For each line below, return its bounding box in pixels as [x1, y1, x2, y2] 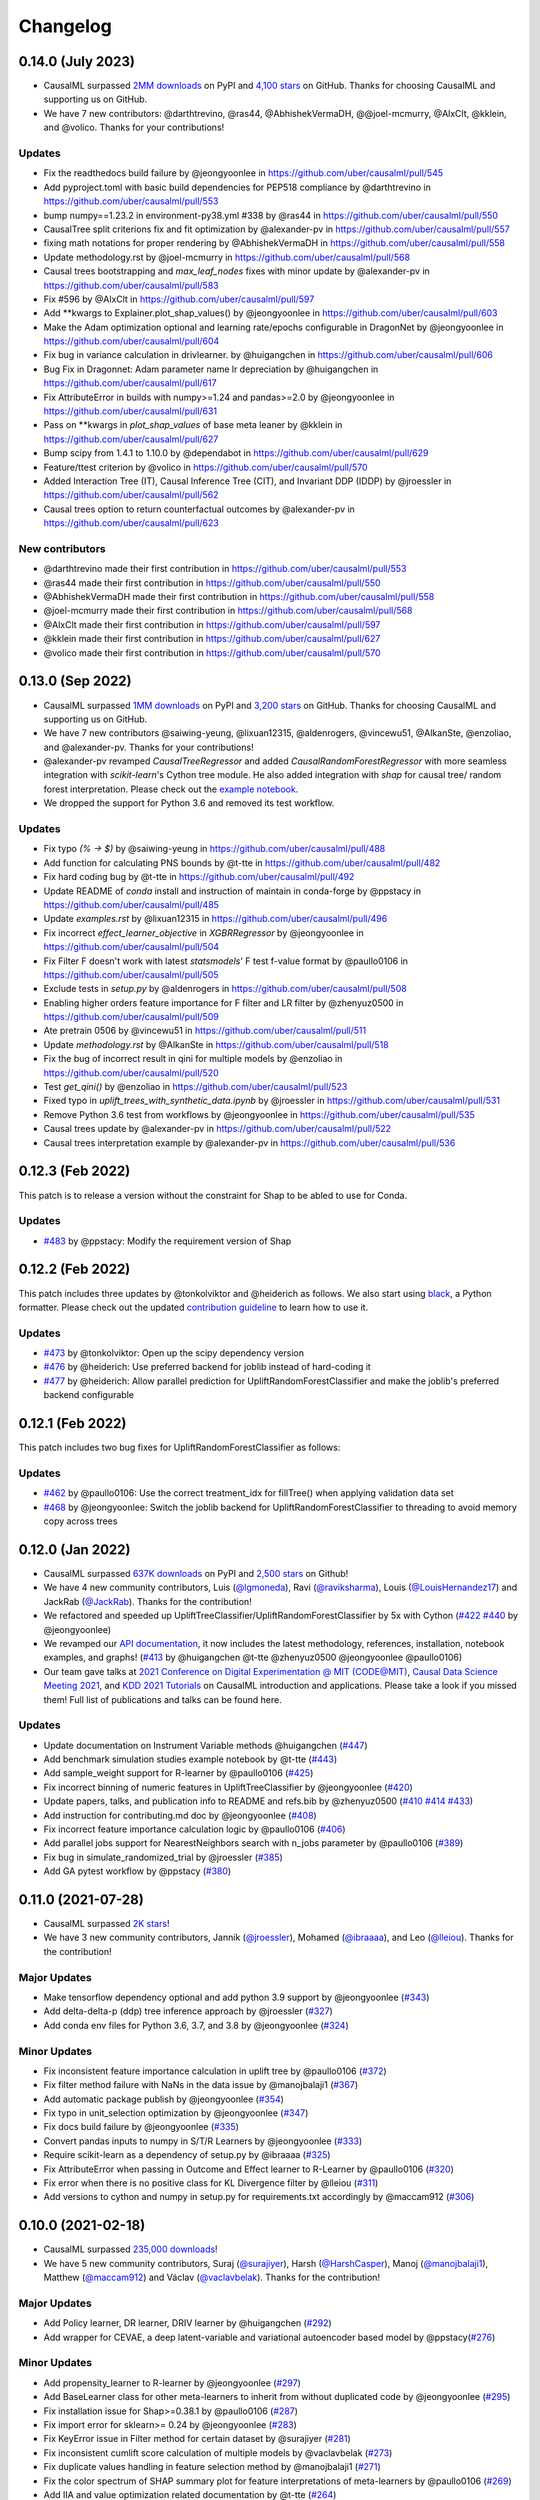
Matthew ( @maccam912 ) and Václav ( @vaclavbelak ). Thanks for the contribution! [43, 2271, 380, 2284]
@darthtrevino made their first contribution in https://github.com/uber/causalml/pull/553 [43, 563, 407, 575]
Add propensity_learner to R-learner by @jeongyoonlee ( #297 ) [43, 2376, 302, 2389]
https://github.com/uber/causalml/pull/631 [43, 405, 218, 417]
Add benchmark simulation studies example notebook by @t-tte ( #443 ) [43, 1753, 338, 1765]
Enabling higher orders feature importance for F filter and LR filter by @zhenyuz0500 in [43, 996, 404, 1009]
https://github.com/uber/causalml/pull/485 [43, 898, 220, 910]
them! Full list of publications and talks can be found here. [43, 1693, 282, 1705]
